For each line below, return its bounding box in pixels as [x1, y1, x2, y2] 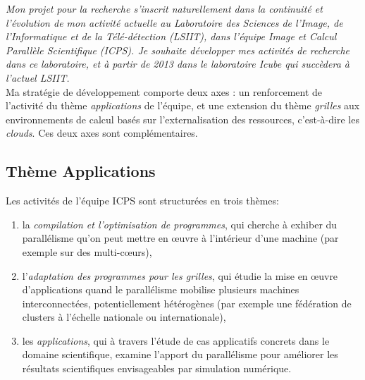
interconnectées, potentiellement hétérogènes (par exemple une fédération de [22, 295, 352, 310]
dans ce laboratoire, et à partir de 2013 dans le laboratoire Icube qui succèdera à [6, 56, 349, 71]
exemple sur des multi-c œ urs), [22, 244, 152, 259]
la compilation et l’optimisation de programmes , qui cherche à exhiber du [22, 216, 338, 231]
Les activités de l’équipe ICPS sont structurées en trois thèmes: [6, 193, 279, 208]
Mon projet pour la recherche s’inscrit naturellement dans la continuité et [6, 1, 323, 16]
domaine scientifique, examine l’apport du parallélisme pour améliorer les [22, 347, 338, 362]
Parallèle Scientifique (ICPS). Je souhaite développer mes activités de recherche [6, 42, 349, 57]
